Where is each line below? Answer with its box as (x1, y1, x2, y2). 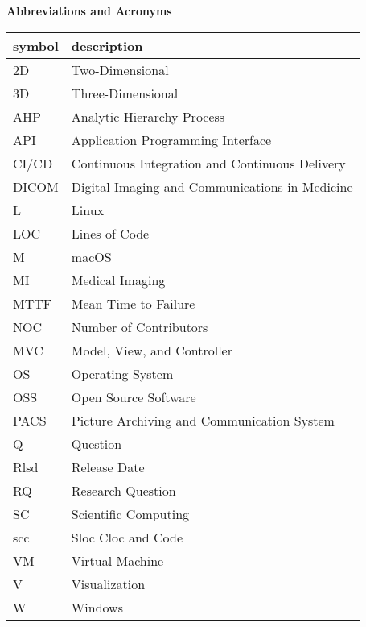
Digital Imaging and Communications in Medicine (71, 176, 353, 196)
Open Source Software (71, 387, 196, 406)
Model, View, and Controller (71, 340, 232, 359)
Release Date (71, 457, 145, 476)
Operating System (71, 363, 174, 383)
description (71, 35, 143, 55)
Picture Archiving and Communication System (71, 410, 335, 430)
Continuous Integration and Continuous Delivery (71, 153, 346, 172)
